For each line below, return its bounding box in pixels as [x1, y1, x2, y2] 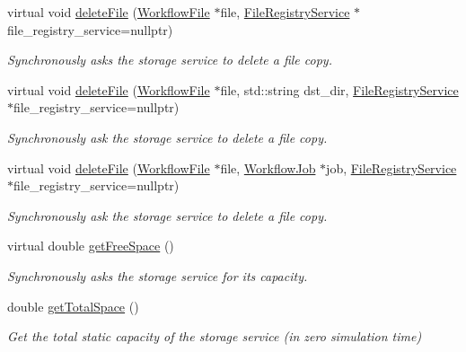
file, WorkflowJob [220, 158, 316, 177]
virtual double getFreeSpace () [7, 236, 174, 255]
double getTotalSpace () [7, 296, 139, 315]
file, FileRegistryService [220, 3, 350, 21]
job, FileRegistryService [326, 158, 457, 177]
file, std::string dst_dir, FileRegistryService [220, 80, 459, 99]
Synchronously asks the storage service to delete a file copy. [7, 50, 332, 69]
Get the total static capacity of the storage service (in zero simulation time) [7, 327, 422, 346]
